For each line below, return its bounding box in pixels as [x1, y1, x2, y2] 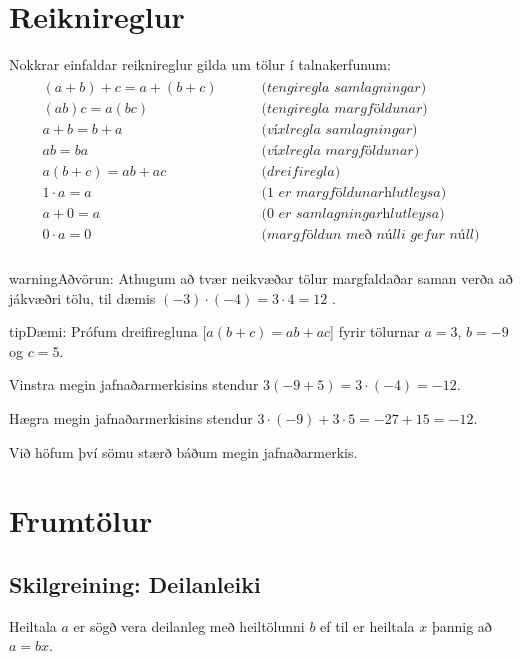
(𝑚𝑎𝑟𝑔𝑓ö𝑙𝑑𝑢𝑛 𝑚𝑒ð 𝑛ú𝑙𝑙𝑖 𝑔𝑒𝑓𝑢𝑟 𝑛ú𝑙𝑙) [261, 227, 480, 242]
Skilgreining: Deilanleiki [9, 568, 261, 599]
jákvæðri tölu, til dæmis [9, 287, 156, 308]
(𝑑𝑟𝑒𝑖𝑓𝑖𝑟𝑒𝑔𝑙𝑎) [261, 164, 341, 179]
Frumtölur [9, 500, 153, 541]
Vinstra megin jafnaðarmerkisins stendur [9, 374, 259, 395]
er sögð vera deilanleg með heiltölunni [73, 615, 305, 636]
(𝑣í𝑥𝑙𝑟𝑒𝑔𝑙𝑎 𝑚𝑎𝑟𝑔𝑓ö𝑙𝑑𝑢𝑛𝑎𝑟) [261, 143, 420, 158]
